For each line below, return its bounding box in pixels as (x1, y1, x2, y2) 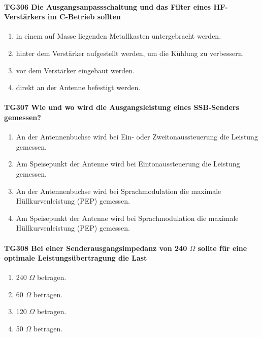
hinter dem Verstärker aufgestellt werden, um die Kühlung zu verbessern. (16, 47, 244, 58)
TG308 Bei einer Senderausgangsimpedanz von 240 (4, 242, 187, 253)
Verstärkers (4, 11, 45, 22)
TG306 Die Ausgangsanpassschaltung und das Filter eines (4, 1, 211, 12)
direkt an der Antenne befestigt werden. (16, 82, 141, 93)
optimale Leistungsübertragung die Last (4, 252, 147, 263)
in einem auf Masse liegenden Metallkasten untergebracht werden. (16, 31, 221, 41)
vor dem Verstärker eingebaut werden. (16, 65, 135, 75)
